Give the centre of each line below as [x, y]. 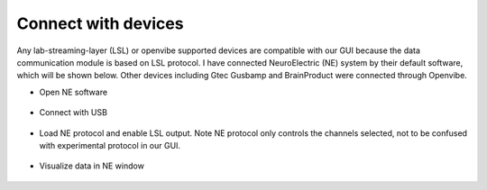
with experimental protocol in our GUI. [110, 145]
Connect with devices [100, 23]
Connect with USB [74, 113]
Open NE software [74, 92]
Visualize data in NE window [92, 166]
